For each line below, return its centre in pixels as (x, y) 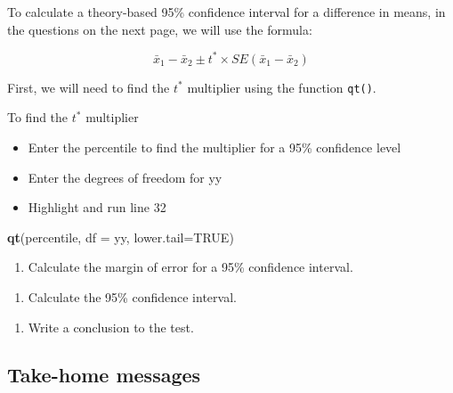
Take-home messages (104, 375)
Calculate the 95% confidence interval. (132, 296)
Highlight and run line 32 (97, 207)
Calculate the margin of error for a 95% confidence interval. (190, 267)
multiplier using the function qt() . (282, 87)
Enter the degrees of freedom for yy (125, 177)
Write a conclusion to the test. (111, 327)
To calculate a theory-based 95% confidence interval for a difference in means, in (226, 12)
